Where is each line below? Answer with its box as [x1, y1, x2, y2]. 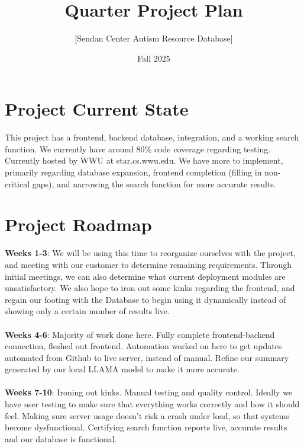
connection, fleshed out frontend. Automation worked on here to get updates [5, 340, 282, 352]
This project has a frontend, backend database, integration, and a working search [5, 131, 299, 143]
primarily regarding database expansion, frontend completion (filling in [5, 166, 262, 178]
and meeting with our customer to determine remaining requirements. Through [5, 258, 292, 270]
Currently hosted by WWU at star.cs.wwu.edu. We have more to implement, [5, 154, 283, 167]
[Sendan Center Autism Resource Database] [75, 32, 233, 44]
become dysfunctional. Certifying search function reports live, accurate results [5, 421, 287, 433]
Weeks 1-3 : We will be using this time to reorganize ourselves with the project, [5, 247, 296, 259]
